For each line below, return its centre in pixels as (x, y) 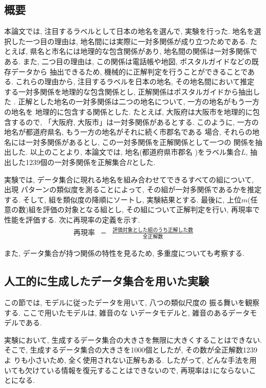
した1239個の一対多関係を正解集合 (69, 162)
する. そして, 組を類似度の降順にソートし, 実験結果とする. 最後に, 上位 (123, 199)
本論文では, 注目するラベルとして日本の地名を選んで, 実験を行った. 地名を (129, 31)
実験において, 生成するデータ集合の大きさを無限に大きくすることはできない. (133, 339)
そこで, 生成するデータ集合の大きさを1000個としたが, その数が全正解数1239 (131, 350)
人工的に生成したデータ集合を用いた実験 (107, 281)
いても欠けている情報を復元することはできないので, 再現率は (107, 370)
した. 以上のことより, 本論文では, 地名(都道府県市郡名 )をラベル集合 (126, 152)
